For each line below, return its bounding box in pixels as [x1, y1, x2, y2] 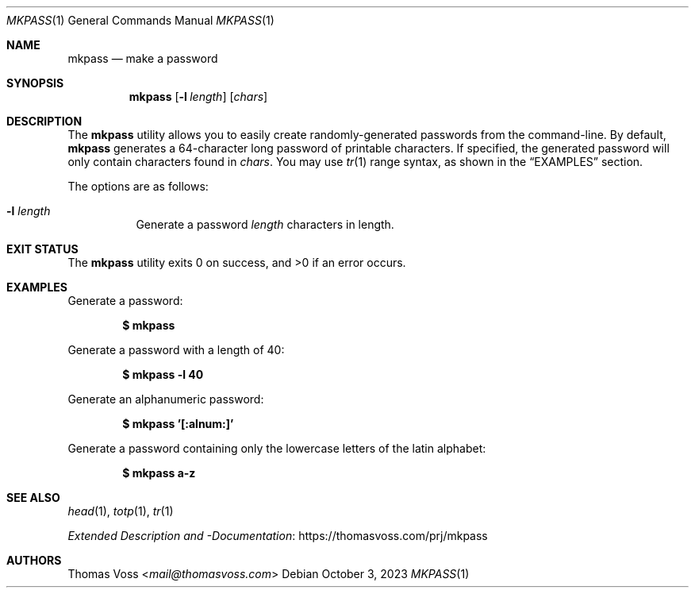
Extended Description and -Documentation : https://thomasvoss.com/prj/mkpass [67, 529, 488, 542]
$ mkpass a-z [122, 466, 196, 480]
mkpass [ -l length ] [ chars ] [129, 90, 268, 103]
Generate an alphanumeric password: [67, 392, 264, 406]
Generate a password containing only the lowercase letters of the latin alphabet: [67, 442, 486, 455]
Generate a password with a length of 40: [67, 343, 285, 357]
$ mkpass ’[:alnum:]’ [122, 417, 234, 430]
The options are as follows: [67, 179, 209, 193]
